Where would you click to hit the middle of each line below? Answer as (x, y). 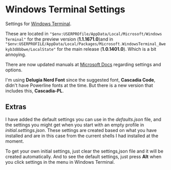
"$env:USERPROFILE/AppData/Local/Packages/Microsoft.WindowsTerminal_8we (86, 44)
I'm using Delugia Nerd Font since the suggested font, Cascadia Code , (80, 80)
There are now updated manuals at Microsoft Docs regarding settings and (83, 64)
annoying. (16, 54)
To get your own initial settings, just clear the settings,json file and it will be (84, 151)
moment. (15, 141)
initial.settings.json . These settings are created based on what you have (81, 130)
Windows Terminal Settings (65, 10)
